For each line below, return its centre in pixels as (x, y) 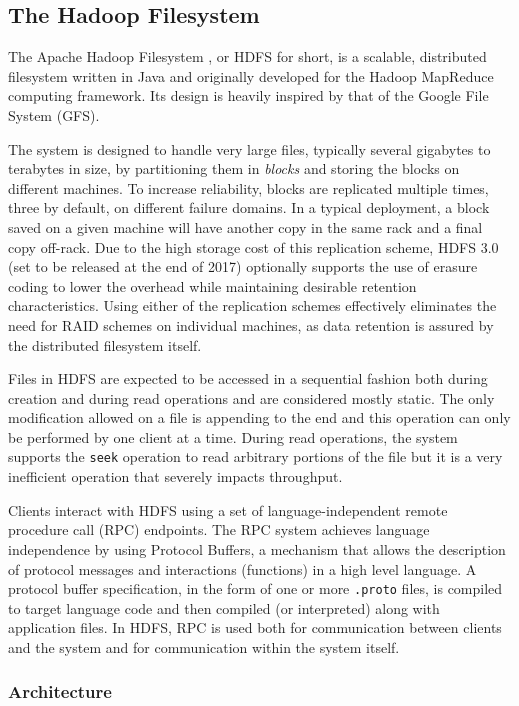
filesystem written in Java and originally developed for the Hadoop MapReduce (251, 75)
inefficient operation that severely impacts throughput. (175, 476)
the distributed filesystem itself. (105, 344)
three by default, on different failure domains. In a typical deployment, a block (249, 207)
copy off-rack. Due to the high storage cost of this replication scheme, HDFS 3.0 (253, 246)
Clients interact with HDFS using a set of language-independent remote (228, 509)
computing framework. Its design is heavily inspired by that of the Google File (248, 95)
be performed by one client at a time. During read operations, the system (233, 436)
